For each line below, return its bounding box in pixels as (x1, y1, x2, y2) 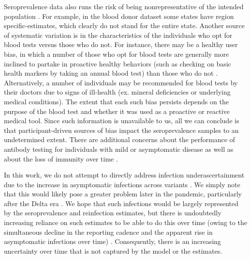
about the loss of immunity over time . (4, 153, 118, 163)
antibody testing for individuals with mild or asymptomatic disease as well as (4, 144, 234, 154)
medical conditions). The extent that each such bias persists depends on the (4, 96, 229, 106)
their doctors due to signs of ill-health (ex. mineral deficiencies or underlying (4, 87, 231, 97)
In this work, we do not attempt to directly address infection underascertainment (4, 170, 245, 180)
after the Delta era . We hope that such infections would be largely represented (4, 198, 238, 208)
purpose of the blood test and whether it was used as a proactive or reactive (4, 106, 230, 116)
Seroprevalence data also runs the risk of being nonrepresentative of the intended (4, 1, 244, 11)
